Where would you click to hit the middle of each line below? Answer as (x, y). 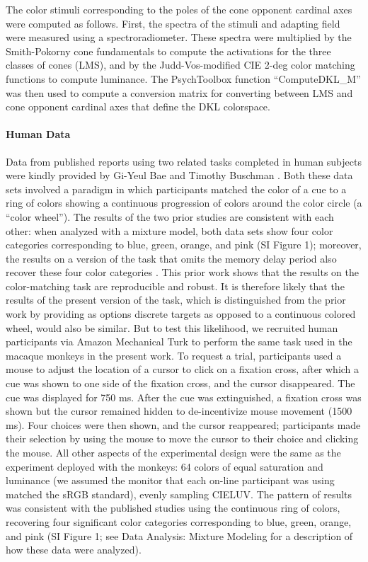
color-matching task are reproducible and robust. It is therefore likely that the (175, 286)
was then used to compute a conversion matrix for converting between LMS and (179, 92)
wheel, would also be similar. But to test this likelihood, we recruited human (172, 327)
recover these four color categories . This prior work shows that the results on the (183, 272)
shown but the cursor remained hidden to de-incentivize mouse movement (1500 (179, 411)
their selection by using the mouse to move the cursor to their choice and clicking (182, 438)
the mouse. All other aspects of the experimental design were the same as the (173, 453)
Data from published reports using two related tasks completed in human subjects (184, 161)
